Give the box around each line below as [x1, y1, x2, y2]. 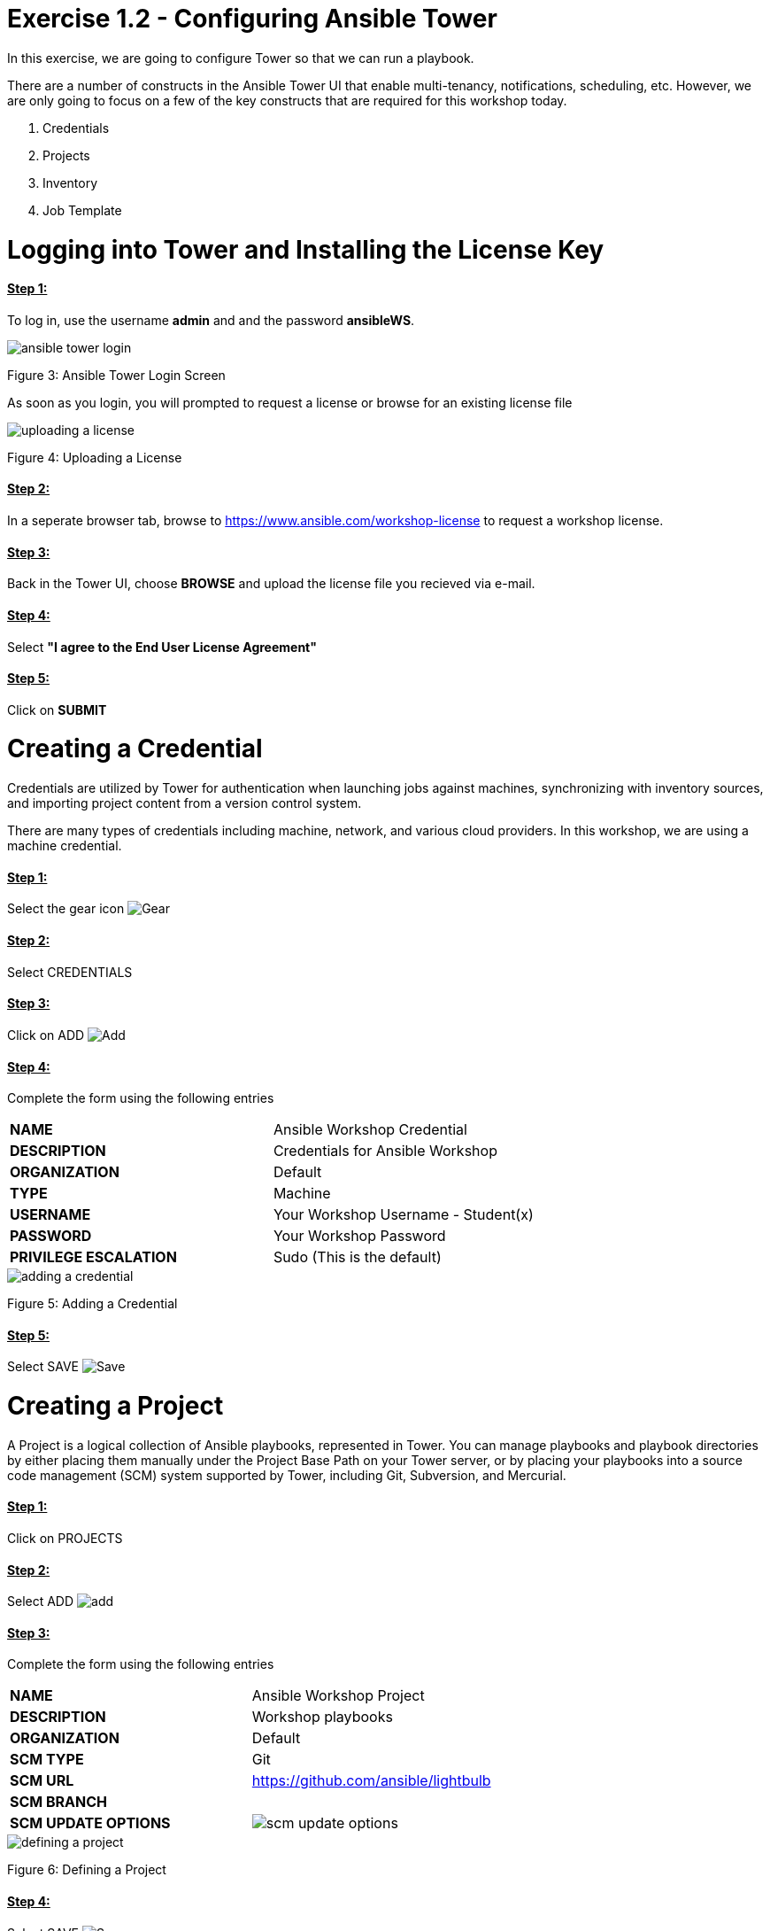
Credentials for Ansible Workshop [273, 1142, 497, 1160]
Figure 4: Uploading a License [7, 449, 182, 465]
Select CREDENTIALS [7, 964, 133, 980]
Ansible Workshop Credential [273, 1121, 467, 1139]
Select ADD [7, 1594, 74, 1609]
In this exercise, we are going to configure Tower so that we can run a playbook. [7, 50, 474, 66]
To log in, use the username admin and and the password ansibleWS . [7, 312, 415, 328]
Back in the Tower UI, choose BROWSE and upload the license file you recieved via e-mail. [7, 576, 535, 592]
